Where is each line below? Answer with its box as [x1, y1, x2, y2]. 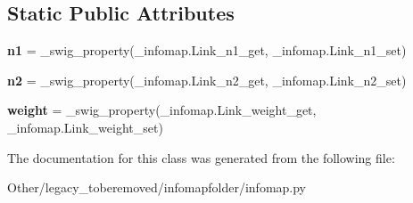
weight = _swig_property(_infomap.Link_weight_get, [7, 101, 317, 119]
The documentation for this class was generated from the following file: [7, 148, 395, 166]
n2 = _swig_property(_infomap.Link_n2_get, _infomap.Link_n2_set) [7, 70, 407, 89]
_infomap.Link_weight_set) [7, 118, 163, 136]
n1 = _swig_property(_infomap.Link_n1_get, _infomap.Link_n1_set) [7, 41, 407, 60]
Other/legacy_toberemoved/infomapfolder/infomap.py [7, 178, 307, 197]
